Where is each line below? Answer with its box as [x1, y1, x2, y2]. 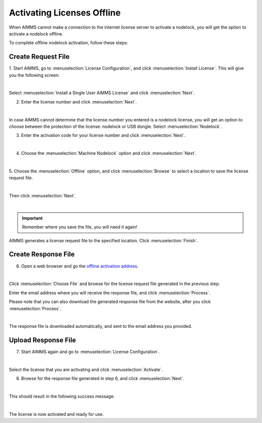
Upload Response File [9, 336, 76, 344]
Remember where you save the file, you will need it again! [22, 224, 138, 230]
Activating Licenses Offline [9, 7, 121, 18]
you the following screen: [9, 72, 60, 78]
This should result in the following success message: [9, 393, 115, 399]
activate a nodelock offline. [9, 31, 64, 36]
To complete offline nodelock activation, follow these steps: [9, 40, 128, 46]
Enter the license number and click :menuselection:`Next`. [21, 99, 137, 104]
